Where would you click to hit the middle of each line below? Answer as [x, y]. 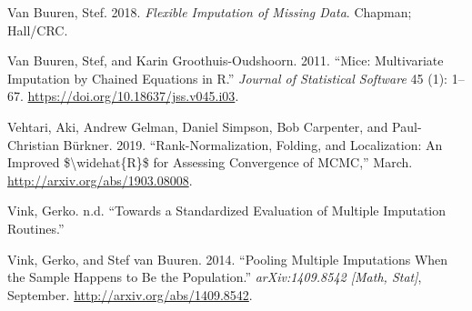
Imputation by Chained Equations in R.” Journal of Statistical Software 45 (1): [227, 78]
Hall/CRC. [38, 30]
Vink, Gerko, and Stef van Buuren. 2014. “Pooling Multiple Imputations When [228, 259]
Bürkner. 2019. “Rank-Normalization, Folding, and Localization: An [253, 144]
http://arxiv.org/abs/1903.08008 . [100, 180]
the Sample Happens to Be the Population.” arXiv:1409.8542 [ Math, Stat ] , [215, 277]
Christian [33, 144]
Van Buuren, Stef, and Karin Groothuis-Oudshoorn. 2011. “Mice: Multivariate [226, 60]
